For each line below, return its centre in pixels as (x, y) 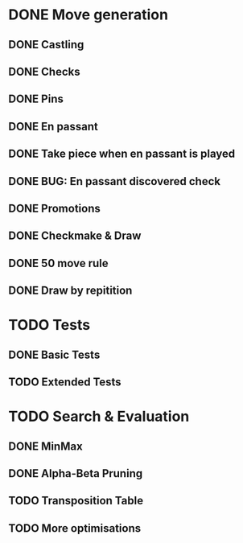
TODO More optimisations (75, 528)
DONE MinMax (45, 446)
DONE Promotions (54, 208)
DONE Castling (46, 45)
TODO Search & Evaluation (99, 417)
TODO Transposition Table (76, 501)
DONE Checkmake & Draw (75, 236)
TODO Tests (49, 325)
